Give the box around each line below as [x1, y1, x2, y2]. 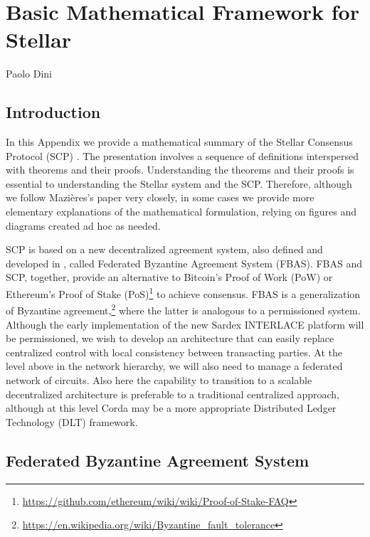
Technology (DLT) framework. [6, 414, 138, 429]
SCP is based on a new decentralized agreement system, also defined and [6, 242, 323, 257]
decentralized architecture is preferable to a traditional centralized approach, [6, 386, 340, 401]
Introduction [6, 101, 101, 123]
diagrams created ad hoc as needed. [6, 218, 161, 233]
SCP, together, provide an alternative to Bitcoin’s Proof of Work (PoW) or [6, 270, 333, 285]
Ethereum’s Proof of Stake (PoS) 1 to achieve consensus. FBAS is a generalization [6, 285, 361, 301]
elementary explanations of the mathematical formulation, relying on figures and [6, 204, 357, 219]
